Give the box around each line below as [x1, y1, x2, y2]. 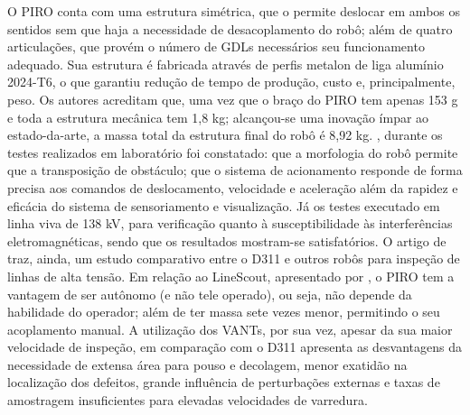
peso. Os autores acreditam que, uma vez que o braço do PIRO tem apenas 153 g [7, 89, 458, 108]
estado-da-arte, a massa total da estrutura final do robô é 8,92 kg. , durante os [7, 125, 443, 144]
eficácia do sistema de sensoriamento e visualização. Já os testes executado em [7, 196, 440, 215]
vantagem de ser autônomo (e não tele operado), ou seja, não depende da [7, 284, 412, 303]
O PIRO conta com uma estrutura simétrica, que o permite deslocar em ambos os [7, 2, 461, 20]
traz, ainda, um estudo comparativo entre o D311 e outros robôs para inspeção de [7, 249, 460, 268]
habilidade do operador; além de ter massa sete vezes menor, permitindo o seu [7, 302, 440, 321]
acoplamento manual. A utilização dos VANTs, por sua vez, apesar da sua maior [7, 319, 453, 338]
